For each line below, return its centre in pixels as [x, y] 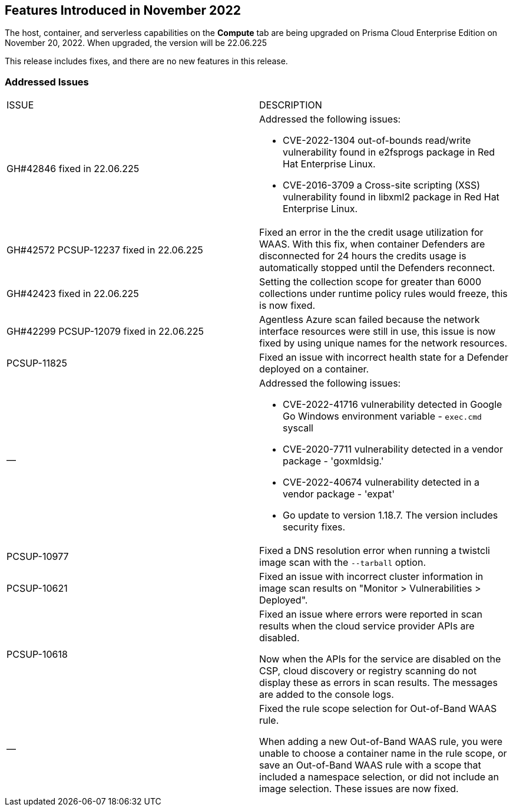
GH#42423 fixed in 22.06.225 [73, 294]
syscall [298, 428]
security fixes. [314, 527]
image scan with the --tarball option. [342, 563]
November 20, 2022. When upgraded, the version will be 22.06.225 [136, 43]
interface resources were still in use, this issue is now [378, 332]
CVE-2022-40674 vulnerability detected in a [381, 482]
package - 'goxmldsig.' [333, 461]
